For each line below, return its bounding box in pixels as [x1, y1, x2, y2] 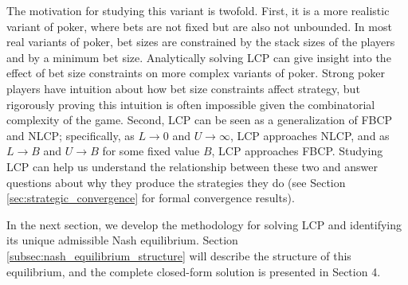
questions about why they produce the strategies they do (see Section [6, 174, 346, 190]
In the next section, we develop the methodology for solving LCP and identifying [6, 216, 402, 232]
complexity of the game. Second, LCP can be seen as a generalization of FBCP [6, 111, 393, 128]
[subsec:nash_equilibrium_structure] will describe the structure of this [6, 247, 351, 264]
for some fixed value [102, 142, 200, 159]
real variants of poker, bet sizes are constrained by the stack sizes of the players [6, 33, 395, 50]
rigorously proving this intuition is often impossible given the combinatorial [6, 96, 375, 112]
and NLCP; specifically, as [6, 127, 135, 143]
